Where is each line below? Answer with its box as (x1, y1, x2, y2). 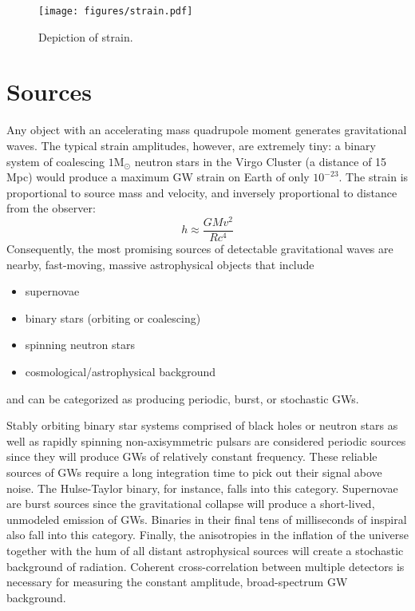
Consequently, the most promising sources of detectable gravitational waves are (6, 240, 393, 257)
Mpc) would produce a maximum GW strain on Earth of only (6, 169, 310, 185)
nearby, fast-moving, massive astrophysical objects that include (6, 256, 314, 272)
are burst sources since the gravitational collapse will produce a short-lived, (6, 495, 375, 512)
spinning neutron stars (25, 336, 136, 353)
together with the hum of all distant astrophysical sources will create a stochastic (6, 542, 404, 558)
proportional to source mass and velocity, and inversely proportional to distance (6, 184, 397, 200)
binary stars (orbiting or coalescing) (25, 309, 201, 326)
